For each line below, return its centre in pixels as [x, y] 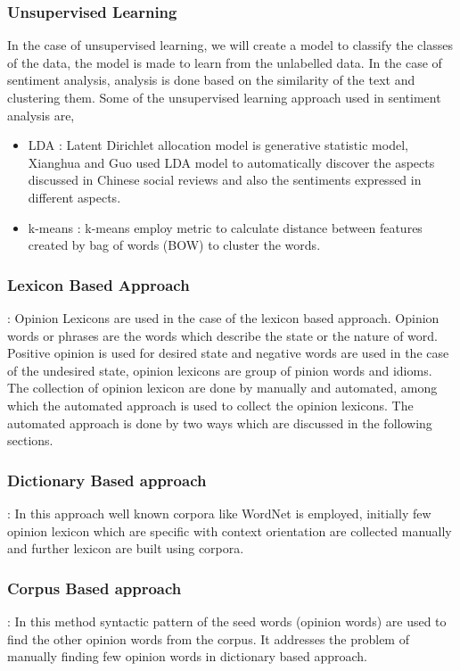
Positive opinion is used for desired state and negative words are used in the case [228, 353]
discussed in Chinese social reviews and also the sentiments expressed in [225, 180]
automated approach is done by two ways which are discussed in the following [220, 422]
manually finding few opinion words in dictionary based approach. [188, 656]
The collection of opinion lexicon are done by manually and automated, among [222, 388]
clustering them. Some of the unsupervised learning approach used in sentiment [224, 97]
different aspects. [74, 197]
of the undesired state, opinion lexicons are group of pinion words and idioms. [220, 370]
